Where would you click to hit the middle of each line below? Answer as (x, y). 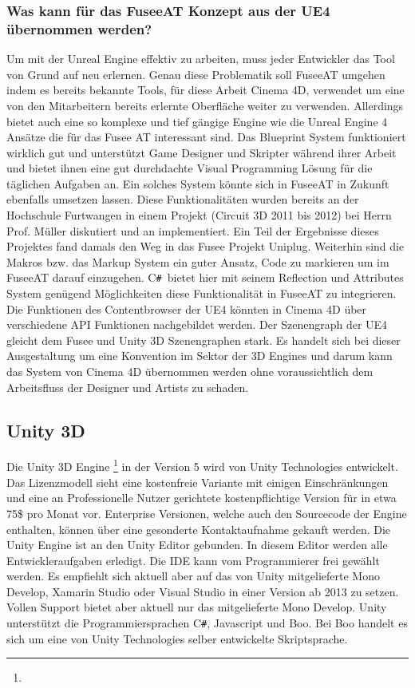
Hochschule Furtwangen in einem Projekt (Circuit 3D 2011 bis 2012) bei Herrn (199, 215)
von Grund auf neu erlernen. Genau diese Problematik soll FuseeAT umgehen (196, 74)
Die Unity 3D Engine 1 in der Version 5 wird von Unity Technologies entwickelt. (202, 465)
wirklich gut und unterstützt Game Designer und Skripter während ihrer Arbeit (202, 152)
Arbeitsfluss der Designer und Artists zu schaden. (128, 387)
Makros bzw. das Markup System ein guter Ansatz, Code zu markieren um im (198, 261)
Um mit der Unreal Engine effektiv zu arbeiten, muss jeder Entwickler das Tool (201, 59)
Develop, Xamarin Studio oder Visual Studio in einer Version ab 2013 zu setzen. (203, 591)
